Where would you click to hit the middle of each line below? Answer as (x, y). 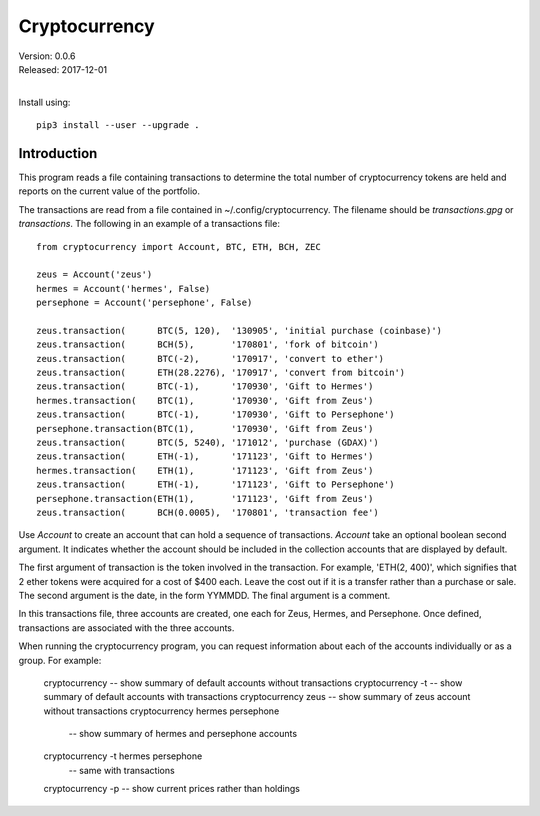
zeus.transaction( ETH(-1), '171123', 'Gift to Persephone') (215, 484)
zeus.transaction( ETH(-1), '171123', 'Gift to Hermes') (205, 456)
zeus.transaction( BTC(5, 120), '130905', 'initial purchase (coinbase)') (239, 330)
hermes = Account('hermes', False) (123, 288)
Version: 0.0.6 (47, 56)
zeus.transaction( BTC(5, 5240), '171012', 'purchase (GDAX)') (207, 443)
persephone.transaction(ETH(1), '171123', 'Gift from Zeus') (205, 498)
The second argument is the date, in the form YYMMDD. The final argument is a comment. (204, 595)
